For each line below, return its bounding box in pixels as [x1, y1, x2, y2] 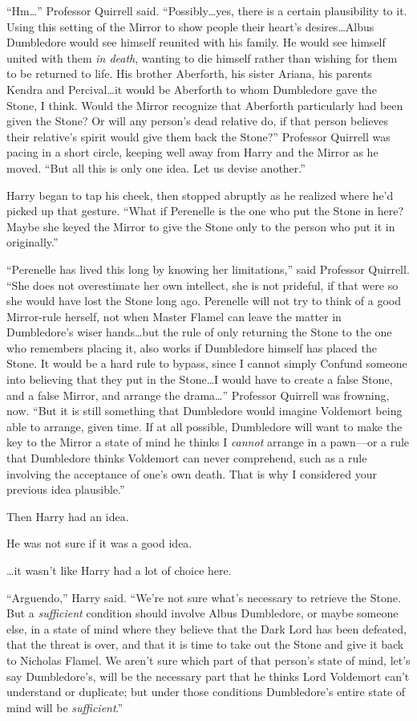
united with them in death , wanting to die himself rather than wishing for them [6, 49, 398, 66]
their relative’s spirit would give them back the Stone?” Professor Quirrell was [6, 128, 391, 145]
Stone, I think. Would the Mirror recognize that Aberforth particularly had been [6, 96, 403, 113]
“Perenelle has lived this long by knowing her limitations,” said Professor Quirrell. [6, 260, 410, 277]
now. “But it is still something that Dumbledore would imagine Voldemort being [6, 402, 403, 419]
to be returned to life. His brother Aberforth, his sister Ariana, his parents [6, 65, 372, 82]
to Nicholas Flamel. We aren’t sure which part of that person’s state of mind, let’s [6, 651, 411, 668]
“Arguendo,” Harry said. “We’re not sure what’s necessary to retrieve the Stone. [6, 589, 401, 605]
